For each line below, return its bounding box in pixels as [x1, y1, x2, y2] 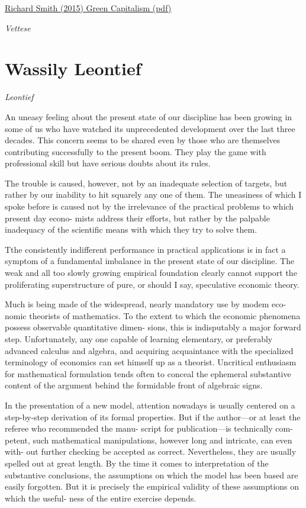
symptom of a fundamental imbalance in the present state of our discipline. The [5, 255, 295, 267]
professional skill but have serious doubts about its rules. [5, 157, 211, 169]
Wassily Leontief [5, 56, 141, 81]
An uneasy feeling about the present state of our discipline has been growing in [5, 110, 292, 123]
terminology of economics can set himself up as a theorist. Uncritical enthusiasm [5, 356, 297, 368]
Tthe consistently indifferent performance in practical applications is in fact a [5, 243, 286, 255]
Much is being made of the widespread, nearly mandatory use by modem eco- [5, 298, 286, 310]
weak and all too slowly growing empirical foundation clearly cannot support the [5, 266, 297, 279]
